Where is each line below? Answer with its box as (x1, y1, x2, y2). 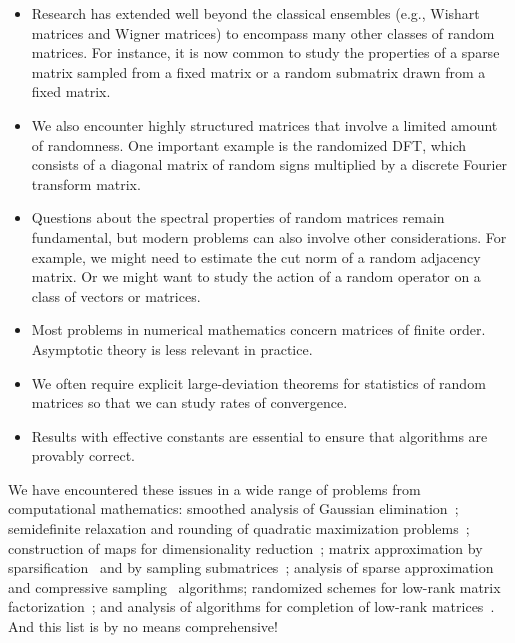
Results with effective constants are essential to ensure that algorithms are (31, 425, 488, 446)
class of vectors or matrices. (31, 285, 201, 306)
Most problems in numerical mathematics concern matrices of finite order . (31, 319, 486, 340)
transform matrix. (31, 173, 141, 194)
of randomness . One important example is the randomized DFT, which (31, 134, 467, 155)
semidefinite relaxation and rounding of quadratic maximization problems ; (8, 518, 470, 539)
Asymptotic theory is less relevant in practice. (31, 338, 313, 359)
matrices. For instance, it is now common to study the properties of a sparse (31, 42, 500, 63)
